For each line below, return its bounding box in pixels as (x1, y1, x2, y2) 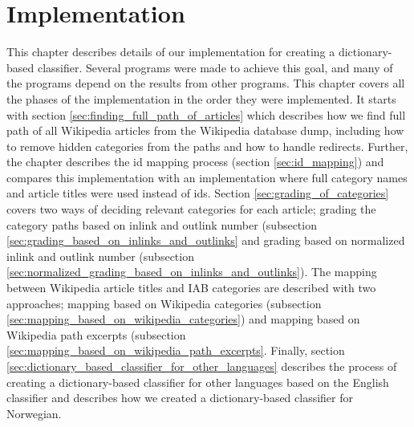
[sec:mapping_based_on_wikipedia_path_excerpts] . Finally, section (6, 342, 345, 359)
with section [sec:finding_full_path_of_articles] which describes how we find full (6, 106, 406, 123)
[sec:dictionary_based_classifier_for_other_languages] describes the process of (6, 358, 397, 374)
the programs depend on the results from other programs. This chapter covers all (6, 75, 405, 91)
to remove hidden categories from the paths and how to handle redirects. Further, (6, 137, 408, 154)
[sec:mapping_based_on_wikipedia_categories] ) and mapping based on (6, 311, 360, 327)
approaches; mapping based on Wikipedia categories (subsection (6, 295, 322, 311)
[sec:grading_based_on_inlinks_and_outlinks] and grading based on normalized (6, 232, 405, 249)
